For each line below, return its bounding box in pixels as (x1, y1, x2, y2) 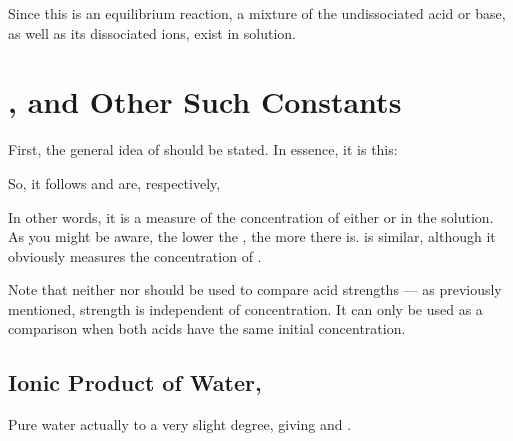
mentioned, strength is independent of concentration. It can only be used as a (8, 298, 483, 319)
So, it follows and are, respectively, (8, 172, 221, 193)
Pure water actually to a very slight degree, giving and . (8, 414, 352, 435)
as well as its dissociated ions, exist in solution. (8, 22, 296, 43)
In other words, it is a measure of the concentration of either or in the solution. (8, 206, 494, 227)
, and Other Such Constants (8, 81, 402, 122)
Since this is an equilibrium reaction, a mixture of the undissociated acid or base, (8, 3, 506, 23)
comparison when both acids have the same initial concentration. (8, 318, 406, 339)
